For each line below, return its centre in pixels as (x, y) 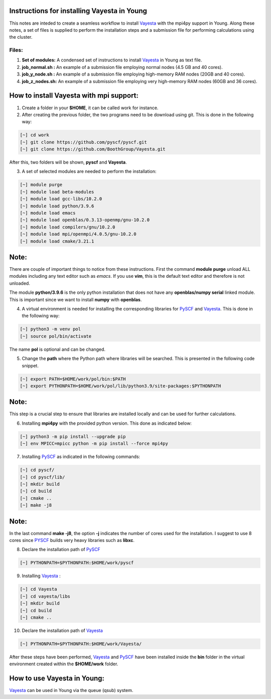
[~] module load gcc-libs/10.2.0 (61, 199)
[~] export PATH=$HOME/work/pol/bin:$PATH (73, 379)
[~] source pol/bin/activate (56, 336)
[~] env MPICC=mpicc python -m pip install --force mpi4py (94, 444)
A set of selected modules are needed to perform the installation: (89, 172)
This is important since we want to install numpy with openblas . (76, 299)
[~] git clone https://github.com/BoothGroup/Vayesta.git (93, 149)
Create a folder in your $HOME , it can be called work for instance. (90, 108)
